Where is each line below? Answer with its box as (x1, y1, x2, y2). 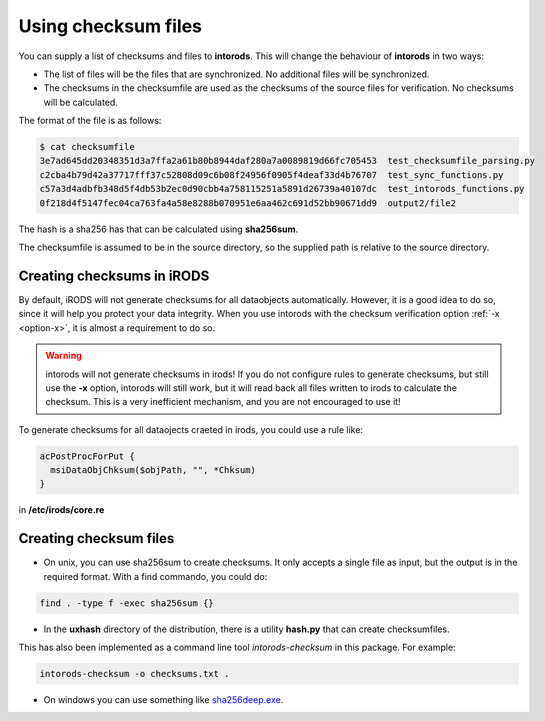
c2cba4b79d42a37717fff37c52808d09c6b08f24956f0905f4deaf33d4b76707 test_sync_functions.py (39, 169, 504, 180)
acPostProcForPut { (39, 450, 135, 462)
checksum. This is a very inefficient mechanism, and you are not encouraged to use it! (45, 396, 401, 408)
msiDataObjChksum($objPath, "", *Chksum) (50, 465, 257, 476)
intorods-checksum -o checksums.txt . (39, 668, 230, 680)
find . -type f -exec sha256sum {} (39, 597, 214, 609)
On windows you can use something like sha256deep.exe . (43, 694, 284, 706)
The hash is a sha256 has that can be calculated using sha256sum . (18, 223, 299, 235)
